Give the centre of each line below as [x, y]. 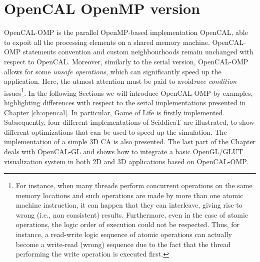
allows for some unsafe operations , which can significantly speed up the [113, 71]
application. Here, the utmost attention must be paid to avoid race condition [120, 81]
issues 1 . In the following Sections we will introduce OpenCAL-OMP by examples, [128, 92]
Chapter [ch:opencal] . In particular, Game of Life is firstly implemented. [114, 112]
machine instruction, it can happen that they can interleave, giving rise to [129, 205]
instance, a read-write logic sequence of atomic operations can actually [124, 234]
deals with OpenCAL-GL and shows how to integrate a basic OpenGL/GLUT [123, 151]
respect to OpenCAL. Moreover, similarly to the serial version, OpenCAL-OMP [126, 61]
